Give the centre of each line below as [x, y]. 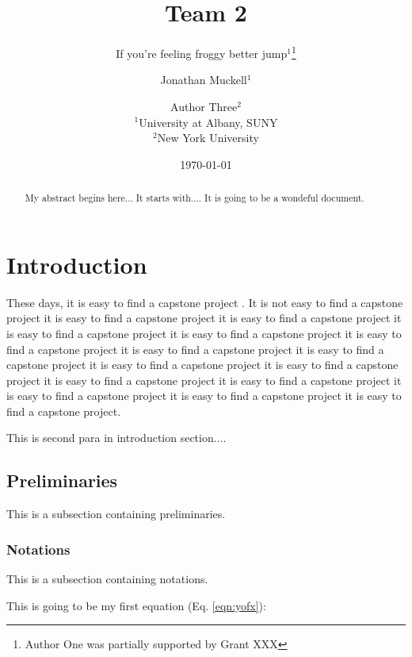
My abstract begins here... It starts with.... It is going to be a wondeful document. [195, 198]
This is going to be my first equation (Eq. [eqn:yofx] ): [136, 605]
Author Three [204, 106]
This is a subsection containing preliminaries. [116, 514]
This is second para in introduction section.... [116, 438]
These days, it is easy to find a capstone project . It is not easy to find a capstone [205, 302]
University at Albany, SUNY [208, 122]
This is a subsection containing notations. [107, 579]
